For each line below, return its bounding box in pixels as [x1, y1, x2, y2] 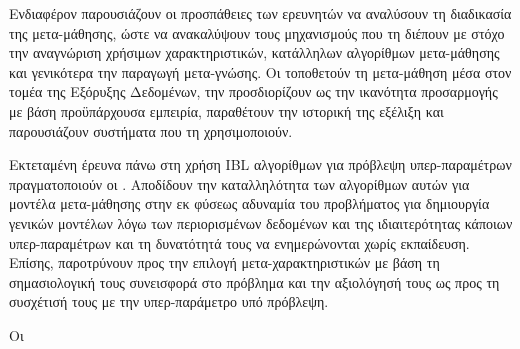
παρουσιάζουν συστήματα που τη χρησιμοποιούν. [9, 120, 293, 141]
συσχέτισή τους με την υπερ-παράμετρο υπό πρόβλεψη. [9, 291, 329, 312]
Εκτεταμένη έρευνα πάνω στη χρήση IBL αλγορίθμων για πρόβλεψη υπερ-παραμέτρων [9, 154, 512, 175]
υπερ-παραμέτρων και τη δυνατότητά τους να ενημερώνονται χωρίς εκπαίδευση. [9, 232, 470, 253]
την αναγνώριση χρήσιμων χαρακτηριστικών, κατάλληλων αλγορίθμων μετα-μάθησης [9, 42, 500, 63]
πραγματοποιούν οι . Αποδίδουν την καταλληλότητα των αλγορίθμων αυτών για [9, 173, 470, 194]
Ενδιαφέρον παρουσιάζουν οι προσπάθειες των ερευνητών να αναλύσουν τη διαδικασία [9, 3, 512, 23]
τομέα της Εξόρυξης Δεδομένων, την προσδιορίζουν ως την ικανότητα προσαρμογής [9, 81, 498, 102]
